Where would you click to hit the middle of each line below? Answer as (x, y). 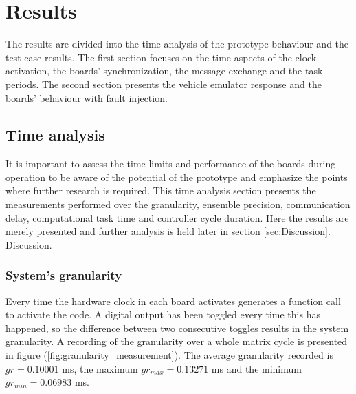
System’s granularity (64, 275)
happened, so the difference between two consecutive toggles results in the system (177, 328)
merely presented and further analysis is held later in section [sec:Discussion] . (168, 231)
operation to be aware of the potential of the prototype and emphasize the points (177, 177)
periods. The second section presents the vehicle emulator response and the (164, 84)
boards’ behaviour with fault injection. (87, 97)
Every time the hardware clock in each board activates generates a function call (173, 301)
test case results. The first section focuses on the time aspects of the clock (161, 57)
